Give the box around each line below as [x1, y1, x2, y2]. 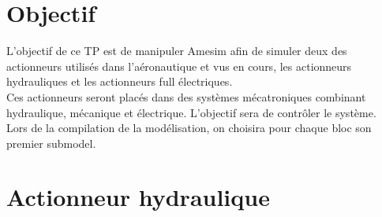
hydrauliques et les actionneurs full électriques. [6, 73, 233, 90]
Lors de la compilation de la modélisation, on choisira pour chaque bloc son [6, 120, 372, 136]
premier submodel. [6, 134, 96, 151]
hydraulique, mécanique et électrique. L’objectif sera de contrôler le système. [6, 104, 376, 120]
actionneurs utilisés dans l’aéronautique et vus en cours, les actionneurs [6, 57, 352, 74]
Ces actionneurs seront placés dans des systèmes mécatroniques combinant [6, 88, 366, 105]
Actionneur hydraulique [6, 181, 270, 213]
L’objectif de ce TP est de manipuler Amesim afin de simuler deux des [6, 42, 347, 59]
